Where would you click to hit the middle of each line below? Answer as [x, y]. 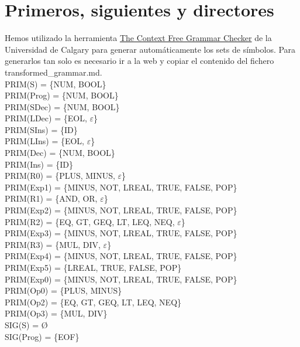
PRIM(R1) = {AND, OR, [51, 198]
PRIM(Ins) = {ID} [39, 164]
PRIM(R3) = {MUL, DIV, [53, 244]
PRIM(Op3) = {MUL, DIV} [56, 313]
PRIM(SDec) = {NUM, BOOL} [62, 106]
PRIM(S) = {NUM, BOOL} [56, 84]
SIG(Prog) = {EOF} [42, 336]
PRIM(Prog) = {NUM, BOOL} [62, 95]
